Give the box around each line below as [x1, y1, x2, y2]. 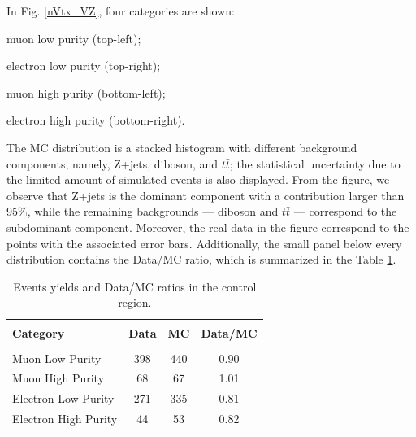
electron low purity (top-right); [6, 57, 161, 74]
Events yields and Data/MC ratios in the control [13, 277, 257, 295]
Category [12, 325, 65, 342]
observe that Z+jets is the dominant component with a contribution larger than [6, 186, 405, 203]
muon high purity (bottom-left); [6, 84, 166, 101]
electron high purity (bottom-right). [6, 111, 185, 129]
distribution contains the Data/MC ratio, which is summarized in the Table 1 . [6, 251, 396, 268]
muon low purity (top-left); [6, 29, 141, 46]
